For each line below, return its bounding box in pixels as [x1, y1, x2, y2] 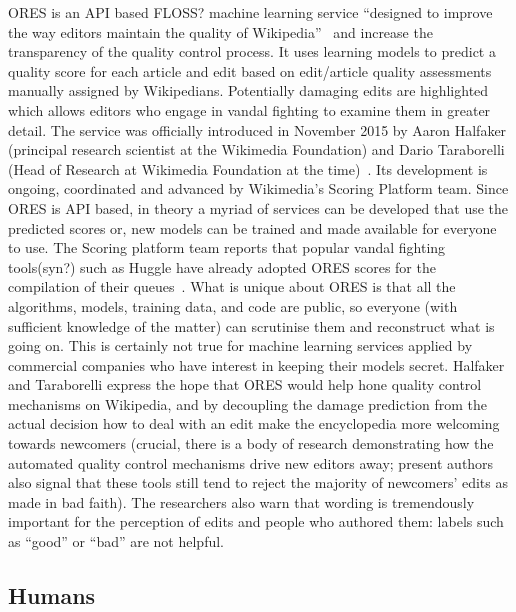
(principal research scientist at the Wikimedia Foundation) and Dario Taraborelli [8, 139, 505, 160]
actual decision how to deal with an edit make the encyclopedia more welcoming [8, 413, 500, 434]
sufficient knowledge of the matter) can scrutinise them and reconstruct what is [8, 315, 495, 336]
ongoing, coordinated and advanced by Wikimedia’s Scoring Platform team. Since [8, 178, 509, 199]
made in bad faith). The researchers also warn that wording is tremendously [8, 491, 475, 512]
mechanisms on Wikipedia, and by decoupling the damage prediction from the [8, 393, 487, 414]
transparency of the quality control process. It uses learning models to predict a [8, 41, 496, 62]
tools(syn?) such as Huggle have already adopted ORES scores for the [8, 256, 436, 277]
